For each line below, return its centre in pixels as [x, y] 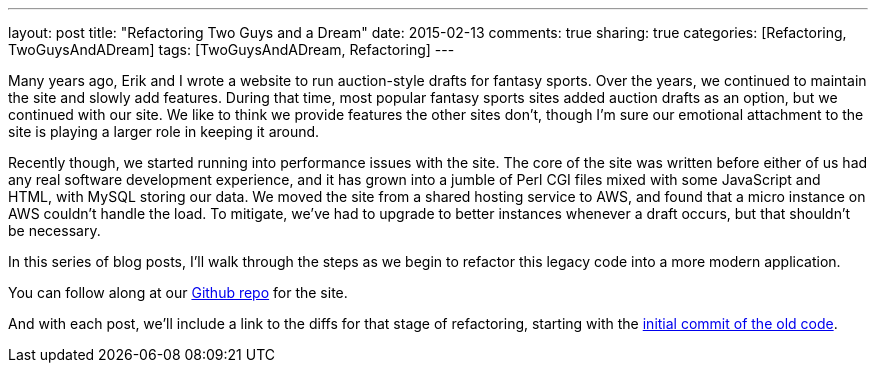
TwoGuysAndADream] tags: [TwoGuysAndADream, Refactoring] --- [231, 49]
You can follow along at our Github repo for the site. [178, 292]
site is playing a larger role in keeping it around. [164, 131]
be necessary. [54, 230]
